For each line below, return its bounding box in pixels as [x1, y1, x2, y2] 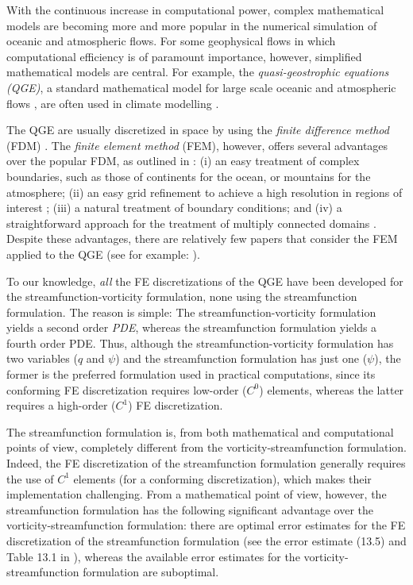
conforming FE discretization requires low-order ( [6, 381, 247, 398]
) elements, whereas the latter [259, 381, 404, 398]
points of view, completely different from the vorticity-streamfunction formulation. [6, 439, 407, 456]
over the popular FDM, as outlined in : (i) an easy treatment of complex [6, 152, 360, 169]
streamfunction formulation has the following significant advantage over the [6, 501, 373, 518]
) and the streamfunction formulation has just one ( [115, 350, 368, 367]
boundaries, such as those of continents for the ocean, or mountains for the [6, 167, 371, 184]
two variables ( [6, 350, 78, 367]
